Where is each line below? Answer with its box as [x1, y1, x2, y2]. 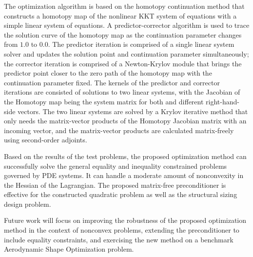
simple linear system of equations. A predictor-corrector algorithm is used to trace [4, 20, 250, 30]
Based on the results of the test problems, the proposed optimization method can [4, 151, 247, 161]
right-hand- [206, 96, 239, 106]
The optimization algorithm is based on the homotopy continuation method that [4, 1, 245, 11]
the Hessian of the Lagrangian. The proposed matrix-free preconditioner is [4, 179, 226, 190]
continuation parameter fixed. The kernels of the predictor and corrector [4, 77, 220, 87]
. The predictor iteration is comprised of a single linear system [48, 39, 234, 49]
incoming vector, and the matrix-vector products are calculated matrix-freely [4, 125, 234, 135]
